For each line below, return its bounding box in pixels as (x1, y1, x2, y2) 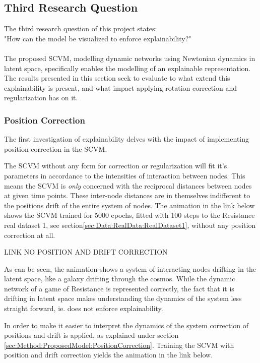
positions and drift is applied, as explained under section (4, 330, 179, 340)
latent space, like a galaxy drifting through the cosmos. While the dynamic (4, 273, 235, 284)
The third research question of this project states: (4, 23, 157, 34)
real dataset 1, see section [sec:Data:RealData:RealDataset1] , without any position (4, 219, 256, 230)
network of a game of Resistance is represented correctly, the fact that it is (4, 283, 234, 293)
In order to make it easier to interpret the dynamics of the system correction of (4, 320, 249, 330)
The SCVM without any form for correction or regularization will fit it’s (4, 160, 227, 171)
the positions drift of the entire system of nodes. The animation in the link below (4, 200, 255, 210)
